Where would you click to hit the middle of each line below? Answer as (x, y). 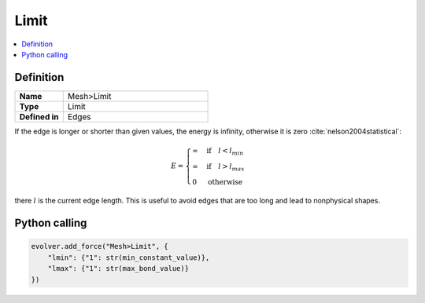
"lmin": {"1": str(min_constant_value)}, (129, 257)
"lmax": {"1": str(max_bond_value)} (118, 268)
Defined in (39, 116)
